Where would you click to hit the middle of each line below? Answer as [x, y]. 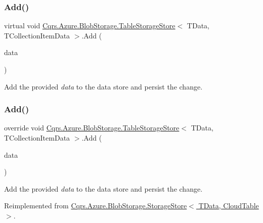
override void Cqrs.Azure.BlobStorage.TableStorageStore [92, 128]
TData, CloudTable [229, 206]
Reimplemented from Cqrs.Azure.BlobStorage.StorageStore [96, 206]
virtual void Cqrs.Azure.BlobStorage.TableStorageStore [90, 26]
